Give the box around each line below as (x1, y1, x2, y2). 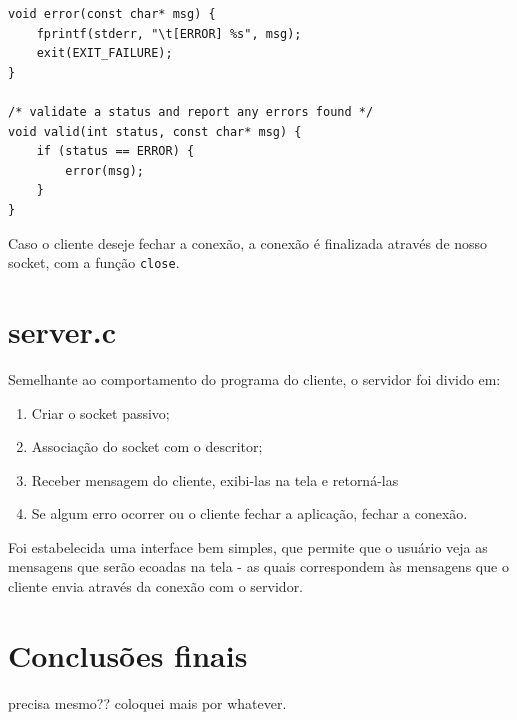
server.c (8, 310, 117, 351)
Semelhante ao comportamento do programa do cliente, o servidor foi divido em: (8, 368, 501, 389)
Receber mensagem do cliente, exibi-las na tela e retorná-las (31, 469, 399, 490)
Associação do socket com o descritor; (31, 436, 263, 457)
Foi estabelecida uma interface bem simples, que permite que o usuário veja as (8, 536, 488, 557)
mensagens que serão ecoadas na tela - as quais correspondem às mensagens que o (8, 556, 509, 577)
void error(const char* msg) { (8, 7, 216, 21)
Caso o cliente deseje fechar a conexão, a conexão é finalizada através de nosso (8, 232, 488, 253)
